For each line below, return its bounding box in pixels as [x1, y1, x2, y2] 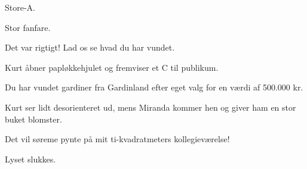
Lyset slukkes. [5, 152, 56, 165]
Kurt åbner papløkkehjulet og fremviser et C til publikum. [5, 61, 219, 73]
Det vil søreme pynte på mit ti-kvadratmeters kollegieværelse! [5, 133, 230, 145]
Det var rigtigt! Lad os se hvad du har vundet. [5, 41, 175, 54]
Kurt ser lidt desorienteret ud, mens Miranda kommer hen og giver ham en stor [5, 101, 296, 113]
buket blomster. [5, 112, 62, 125]
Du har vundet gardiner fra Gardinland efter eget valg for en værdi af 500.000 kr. [5, 81, 303, 93]
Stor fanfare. [5, 21, 51, 33]
